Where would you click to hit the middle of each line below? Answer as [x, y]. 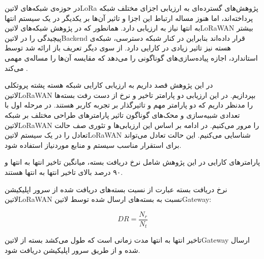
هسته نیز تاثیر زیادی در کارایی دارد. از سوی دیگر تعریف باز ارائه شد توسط [118, 48]
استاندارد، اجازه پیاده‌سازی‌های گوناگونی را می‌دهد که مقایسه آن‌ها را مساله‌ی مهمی [131, 57]
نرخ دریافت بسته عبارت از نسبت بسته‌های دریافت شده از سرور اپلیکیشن [116, 189]
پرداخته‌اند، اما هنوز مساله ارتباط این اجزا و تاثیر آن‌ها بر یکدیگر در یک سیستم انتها [129, 18]
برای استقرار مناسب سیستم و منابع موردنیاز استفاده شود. [93, 145]
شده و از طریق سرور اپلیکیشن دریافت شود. [72, 250]
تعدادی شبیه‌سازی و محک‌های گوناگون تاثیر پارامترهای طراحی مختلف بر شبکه [122, 114]
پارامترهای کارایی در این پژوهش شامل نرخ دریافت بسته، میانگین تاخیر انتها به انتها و [133, 162]
